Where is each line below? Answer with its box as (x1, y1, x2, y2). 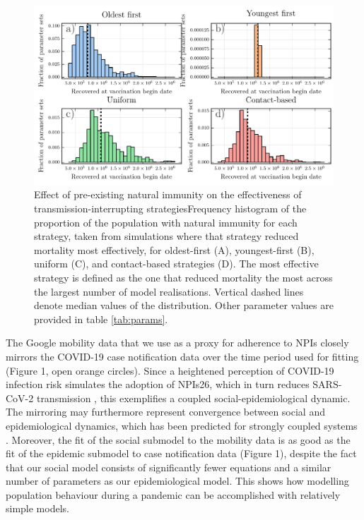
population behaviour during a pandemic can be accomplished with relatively (6, 487, 341, 502)
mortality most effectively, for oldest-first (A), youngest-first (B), (34, 242, 315, 257)
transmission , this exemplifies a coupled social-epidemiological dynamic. (36, 390, 351, 405)
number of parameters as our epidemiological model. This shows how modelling (6, 473, 349, 488)
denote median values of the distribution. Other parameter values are (34, 298, 334, 313)
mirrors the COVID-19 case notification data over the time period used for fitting (6, 349, 359, 363)
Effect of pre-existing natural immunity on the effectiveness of (34, 187, 302, 202)
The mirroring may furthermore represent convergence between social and (6, 404, 325, 419)
